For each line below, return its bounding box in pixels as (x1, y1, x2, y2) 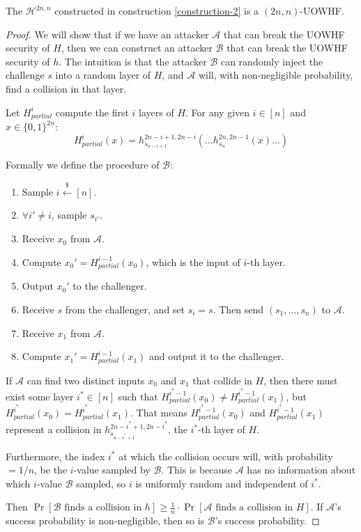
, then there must (263, 373, 338, 387)
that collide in (192, 373, 252, 387)
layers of (139, 104, 174, 119)
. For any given (185, 104, 250, 119)
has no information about (247, 462, 356, 477)
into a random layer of (55, 68, 151, 82)
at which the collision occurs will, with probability (118, 448, 333, 463)
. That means (130, 405, 187, 420)
